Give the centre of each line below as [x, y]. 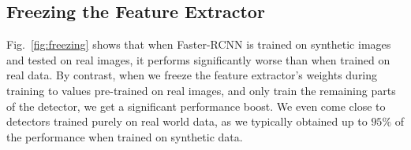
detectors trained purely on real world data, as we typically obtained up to [187, 121]
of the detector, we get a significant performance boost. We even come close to [196, 106]
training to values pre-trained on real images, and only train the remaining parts [201, 90]
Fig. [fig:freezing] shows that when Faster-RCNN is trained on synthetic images [199, 44]
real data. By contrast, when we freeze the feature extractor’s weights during [192, 75]
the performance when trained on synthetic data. [125, 136]
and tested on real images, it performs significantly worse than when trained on [198, 59]
